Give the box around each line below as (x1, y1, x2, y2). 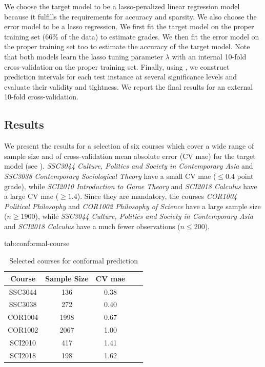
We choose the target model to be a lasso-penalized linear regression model (4, 1, 240, 11)
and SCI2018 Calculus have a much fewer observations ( (4, 220, 180, 231)
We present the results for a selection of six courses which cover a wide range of (4, 140, 254, 151)
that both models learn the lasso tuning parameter (4, 51, 163, 62)
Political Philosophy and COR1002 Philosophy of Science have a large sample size (4, 200, 261, 211)
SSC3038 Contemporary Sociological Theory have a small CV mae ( (4, 170, 216, 181)
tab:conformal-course (4, 238, 70, 249)
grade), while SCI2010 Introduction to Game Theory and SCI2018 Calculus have (4, 180, 257, 191)
